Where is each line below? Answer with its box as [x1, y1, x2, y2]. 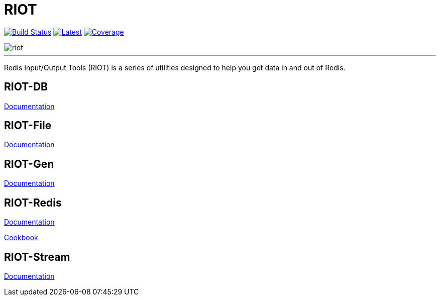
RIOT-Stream [4, 250, 70, 263]
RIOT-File [4, 119, 52, 132]
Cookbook [4, 233, 38, 242]
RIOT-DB [4, 80, 48, 93]
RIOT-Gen [4, 157, 54, 170]
